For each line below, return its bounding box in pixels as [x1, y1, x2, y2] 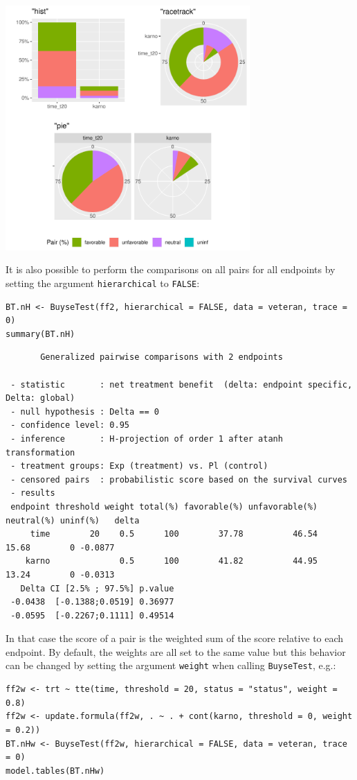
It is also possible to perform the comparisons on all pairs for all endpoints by [6, 262, 336, 277]
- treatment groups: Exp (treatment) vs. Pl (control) [10, 461, 268, 471]
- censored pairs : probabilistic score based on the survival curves [10, 474, 347, 485]
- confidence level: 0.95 [10, 420, 129, 431]
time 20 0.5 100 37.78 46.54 [30, 529, 318, 539]
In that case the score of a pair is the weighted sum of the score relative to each [6, 631, 344, 645]
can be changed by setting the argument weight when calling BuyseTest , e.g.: [6, 658, 336, 673]
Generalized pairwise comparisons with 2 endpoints [40, 352, 283, 363]
